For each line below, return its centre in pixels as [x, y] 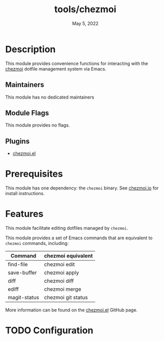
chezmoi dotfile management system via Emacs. [56, 69]
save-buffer [22, 273]
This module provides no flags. [38, 125]
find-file [18, 264]
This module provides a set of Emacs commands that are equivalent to [79, 238]
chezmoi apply [62, 273]
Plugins [18, 141]
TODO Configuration [49, 331]
